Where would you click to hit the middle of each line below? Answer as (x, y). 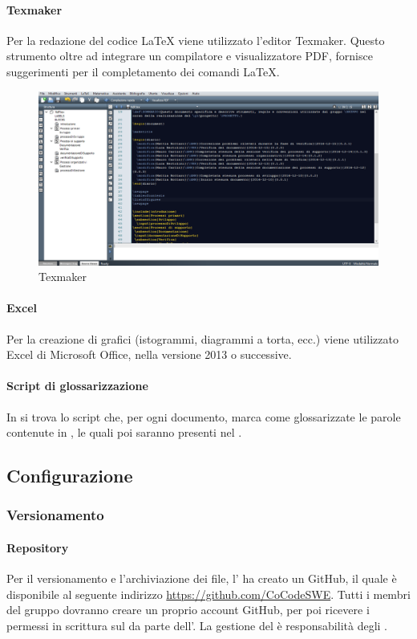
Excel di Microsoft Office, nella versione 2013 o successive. (149, 354)
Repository (38, 547)
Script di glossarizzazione (77, 386)
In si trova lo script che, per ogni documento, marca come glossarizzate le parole (204, 416)
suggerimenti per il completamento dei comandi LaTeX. (143, 71)
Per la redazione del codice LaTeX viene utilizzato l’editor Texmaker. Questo (196, 40)
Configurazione (70, 476)
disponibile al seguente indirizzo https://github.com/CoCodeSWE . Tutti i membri (208, 594)
